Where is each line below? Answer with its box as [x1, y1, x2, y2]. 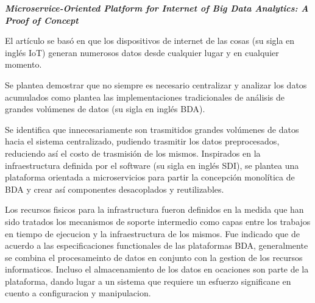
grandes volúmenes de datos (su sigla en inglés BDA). [5, 102, 205, 115]
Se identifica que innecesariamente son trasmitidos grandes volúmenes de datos [5, 123, 299, 135]
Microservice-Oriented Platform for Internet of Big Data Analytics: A [5, 2, 309, 14]
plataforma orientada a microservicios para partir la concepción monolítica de [5, 171, 295, 184]
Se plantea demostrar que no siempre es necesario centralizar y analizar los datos [5, 78, 307, 91]
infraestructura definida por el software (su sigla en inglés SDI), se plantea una [5, 159, 299, 171]
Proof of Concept [5, 13, 79, 26]
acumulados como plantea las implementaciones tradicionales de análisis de [5, 90, 285, 103]
